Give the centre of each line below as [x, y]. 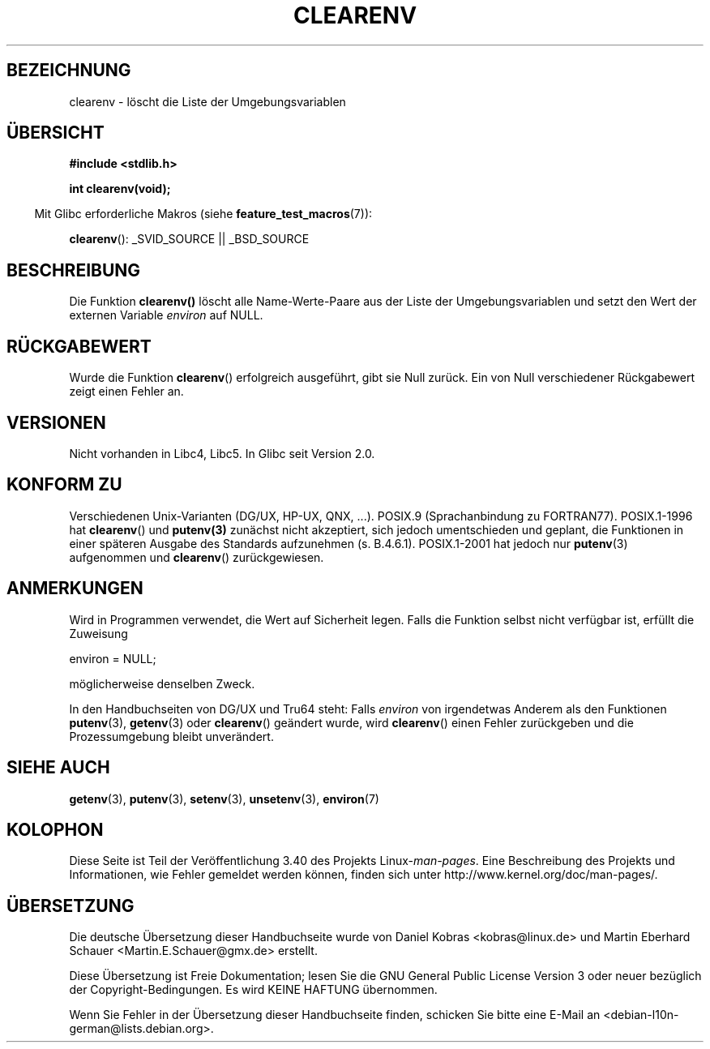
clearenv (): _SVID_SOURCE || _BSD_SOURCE [189, 239]
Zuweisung [98, 633]
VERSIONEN [56, 422]
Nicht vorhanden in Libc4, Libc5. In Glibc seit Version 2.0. [222, 453]
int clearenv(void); [120, 189]
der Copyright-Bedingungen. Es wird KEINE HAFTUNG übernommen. [253, 990]
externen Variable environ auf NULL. [166, 315]
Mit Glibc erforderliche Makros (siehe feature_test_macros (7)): [203, 214]
